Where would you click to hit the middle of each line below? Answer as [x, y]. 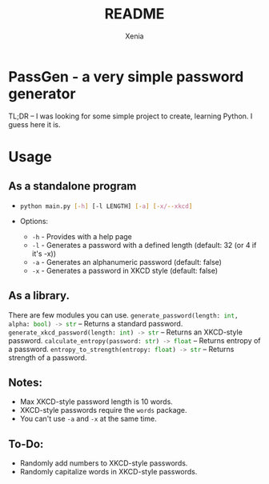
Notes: [25, 382]
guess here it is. [35, 124]
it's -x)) [44, 254]
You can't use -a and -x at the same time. [88, 419]
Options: [34, 221]
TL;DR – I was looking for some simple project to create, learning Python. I [130, 116]
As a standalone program [72, 186]
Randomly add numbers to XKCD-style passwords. [104, 463]
